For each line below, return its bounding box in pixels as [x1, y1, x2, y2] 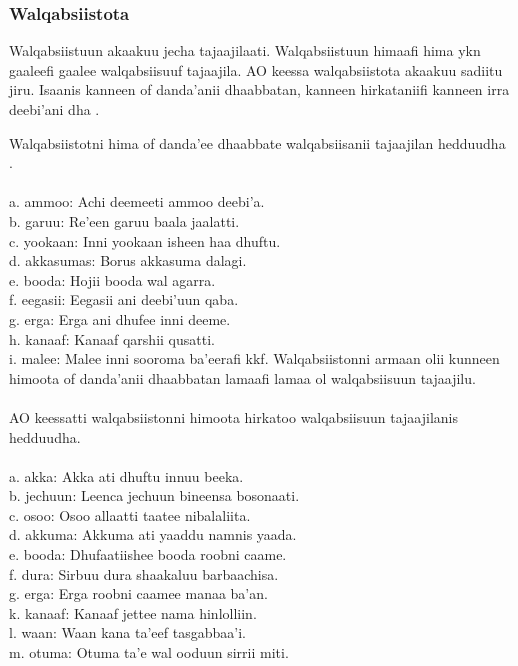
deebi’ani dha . [9, 99, 100, 119]
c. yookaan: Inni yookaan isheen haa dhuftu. [9, 230, 281, 251]
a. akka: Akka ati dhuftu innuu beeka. [9, 465, 244, 486]
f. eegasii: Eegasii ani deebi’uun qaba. [9, 289, 239, 310]
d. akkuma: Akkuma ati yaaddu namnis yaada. [9, 524, 297, 545]
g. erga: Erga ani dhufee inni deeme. [9, 308, 231, 329]
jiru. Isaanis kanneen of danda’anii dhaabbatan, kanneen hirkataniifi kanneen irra [9, 79, 510, 100]
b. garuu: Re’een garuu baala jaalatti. [9, 210, 240, 231]
